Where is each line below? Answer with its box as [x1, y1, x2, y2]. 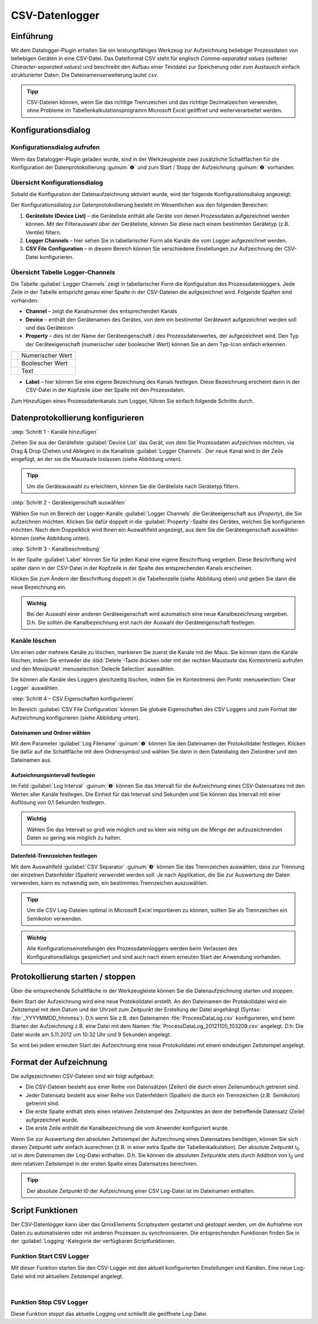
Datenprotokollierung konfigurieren [11, 413, 144, 423]
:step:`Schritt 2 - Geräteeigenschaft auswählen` [11, 499, 127, 506]
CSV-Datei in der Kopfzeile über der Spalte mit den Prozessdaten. [25, 386, 185, 394]
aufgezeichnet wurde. [25, 1116, 79, 1123]
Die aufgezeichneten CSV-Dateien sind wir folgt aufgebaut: [11, 1072, 154, 1080]
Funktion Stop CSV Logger [11, 1298, 88, 1306]
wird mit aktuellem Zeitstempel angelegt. [24, 1272, 124, 1280]
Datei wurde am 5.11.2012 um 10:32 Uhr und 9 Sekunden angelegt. [11, 1031, 171, 1038]
